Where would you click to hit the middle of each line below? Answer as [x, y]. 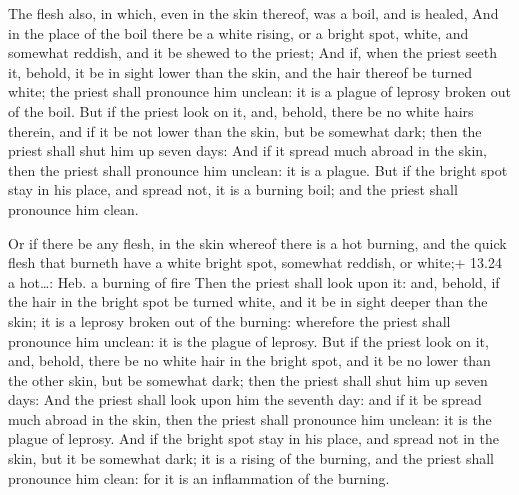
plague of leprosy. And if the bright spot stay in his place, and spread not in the [253, 438]
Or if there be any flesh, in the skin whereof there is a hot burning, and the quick [257, 242]
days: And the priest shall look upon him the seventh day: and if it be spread [245, 399]
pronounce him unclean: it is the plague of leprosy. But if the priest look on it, [248, 340]
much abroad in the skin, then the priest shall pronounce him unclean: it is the [250, 418]
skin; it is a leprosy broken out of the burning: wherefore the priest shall [229, 320]
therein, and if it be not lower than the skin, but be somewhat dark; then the [245, 130]
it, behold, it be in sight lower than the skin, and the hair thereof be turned [240, 71]
